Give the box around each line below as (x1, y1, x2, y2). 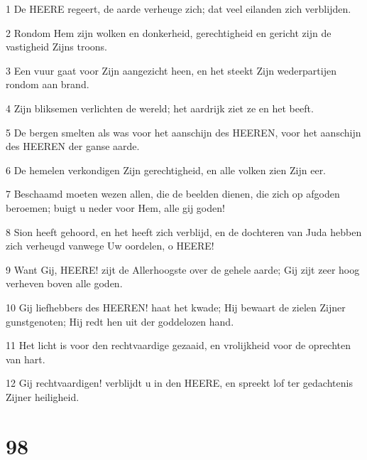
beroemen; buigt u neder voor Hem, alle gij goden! (6, 200, 225, 215)
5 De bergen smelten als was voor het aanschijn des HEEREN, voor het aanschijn (6, 124, 361, 139)
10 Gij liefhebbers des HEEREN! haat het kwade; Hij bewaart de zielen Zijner (6, 299, 346, 314)
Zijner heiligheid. (6, 389, 80, 404)
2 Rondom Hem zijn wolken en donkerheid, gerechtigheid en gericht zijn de (6, 25, 332, 40)
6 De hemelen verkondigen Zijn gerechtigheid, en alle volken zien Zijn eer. (6, 162, 327, 177)
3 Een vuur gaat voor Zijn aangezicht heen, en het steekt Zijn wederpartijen (6, 63, 336, 77)
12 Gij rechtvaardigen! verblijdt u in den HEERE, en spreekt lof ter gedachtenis (6, 375, 353, 390)
